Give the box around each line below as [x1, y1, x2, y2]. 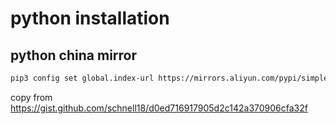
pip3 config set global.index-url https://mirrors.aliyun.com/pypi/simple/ [10, 73, 333, 83]
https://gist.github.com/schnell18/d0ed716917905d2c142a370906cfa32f [10, 102, 308, 114]
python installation [10, 7, 170, 30]
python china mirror [10, 47, 137, 64]
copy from [10, 91, 53, 103]
